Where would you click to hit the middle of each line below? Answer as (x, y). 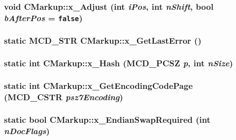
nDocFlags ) (27, 130)
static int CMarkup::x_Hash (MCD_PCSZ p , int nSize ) (118, 63)
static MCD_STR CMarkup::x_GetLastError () (103, 41)
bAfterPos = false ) (43, 17)
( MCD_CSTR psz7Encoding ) (64, 97)
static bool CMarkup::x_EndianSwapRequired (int (107, 119)
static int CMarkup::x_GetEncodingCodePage (99, 85)
